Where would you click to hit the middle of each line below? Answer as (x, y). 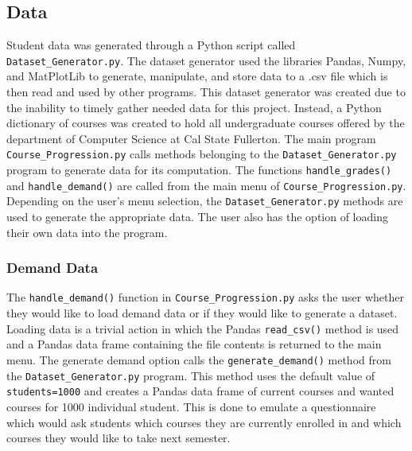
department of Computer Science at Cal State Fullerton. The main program (191, 138)
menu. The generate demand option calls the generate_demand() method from (199, 359)
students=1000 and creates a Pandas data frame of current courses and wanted (200, 391)
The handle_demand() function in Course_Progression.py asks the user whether (205, 297)
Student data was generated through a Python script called (151, 45)
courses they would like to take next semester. (119, 438)
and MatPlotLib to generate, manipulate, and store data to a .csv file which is (197, 76)
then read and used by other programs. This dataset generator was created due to (206, 92)
